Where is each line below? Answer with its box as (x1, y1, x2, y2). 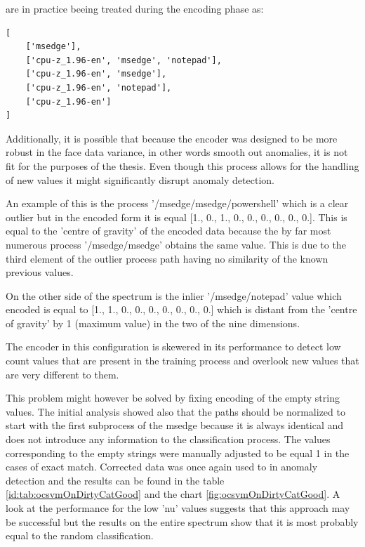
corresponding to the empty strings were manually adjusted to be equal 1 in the (6, 445, 350, 460)
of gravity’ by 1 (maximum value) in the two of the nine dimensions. (6, 315, 300, 330)
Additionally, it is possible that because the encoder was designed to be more (6, 131, 338, 145)
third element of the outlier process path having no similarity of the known (6, 251, 328, 265)
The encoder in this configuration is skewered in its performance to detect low (6, 339, 341, 354)
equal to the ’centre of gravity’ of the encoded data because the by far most (6, 223, 331, 238)
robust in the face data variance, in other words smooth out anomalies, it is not (6, 145, 348, 159)
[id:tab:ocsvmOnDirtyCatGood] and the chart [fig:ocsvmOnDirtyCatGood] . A (6, 487, 340, 501)
